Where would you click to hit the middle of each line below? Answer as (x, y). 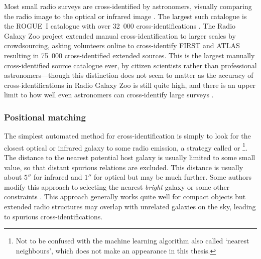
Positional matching (45, 117)
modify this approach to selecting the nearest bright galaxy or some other (117, 186)
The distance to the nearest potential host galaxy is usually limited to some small (130, 157)
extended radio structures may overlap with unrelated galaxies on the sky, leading (130, 206)
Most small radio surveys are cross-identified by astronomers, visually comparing (128, 6)
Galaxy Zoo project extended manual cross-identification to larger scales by (120, 35)
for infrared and (58, 177)
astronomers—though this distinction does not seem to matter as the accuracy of (129, 75)
